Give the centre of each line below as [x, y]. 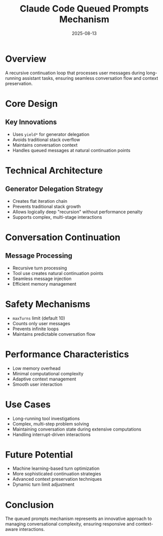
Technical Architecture [54, 170]
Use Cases [28, 404]
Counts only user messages [41, 323]
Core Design [32, 104]
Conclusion [30, 505]
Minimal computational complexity [48, 373]
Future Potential [39, 454]
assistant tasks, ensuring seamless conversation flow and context [90, 78]
